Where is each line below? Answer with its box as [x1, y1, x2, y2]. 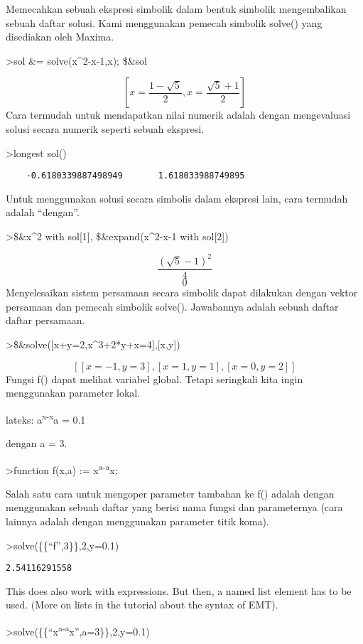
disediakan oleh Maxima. [6, 29, 114, 44]
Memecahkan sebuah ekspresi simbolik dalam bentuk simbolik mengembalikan [6, 1, 347, 16]
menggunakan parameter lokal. [6, 385, 141, 400]
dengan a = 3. [6, 435, 67, 450]
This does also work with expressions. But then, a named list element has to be [6, 583, 352, 598]
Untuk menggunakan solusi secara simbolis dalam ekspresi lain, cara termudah [6, 190, 348, 205]
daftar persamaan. [6, 313, 85, 328]
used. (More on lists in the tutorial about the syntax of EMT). [6, 597, 278, 612]
